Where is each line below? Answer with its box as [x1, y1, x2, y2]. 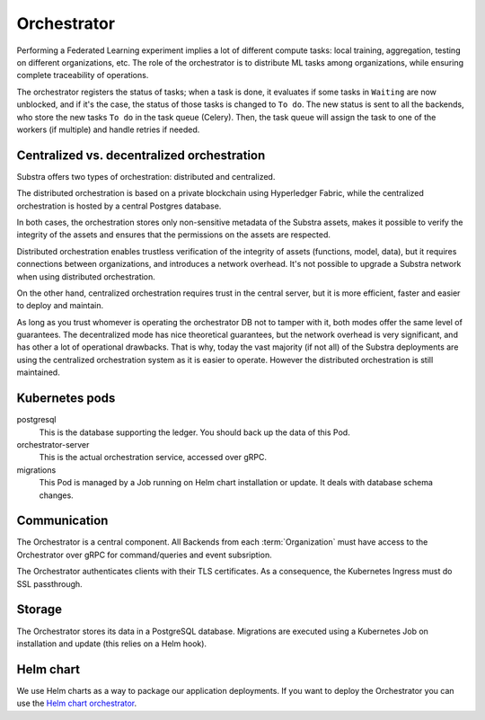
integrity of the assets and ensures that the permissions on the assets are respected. [16, 229, 331, 240]
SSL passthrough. [16, 578, 83, 589]
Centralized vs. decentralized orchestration [16, 147, 266, 163]
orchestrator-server [16, 439, 90, 449]
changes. [39, 490, 74, 501]
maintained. [16, 367, 60, 378]
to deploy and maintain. [16, 300, 104, 311]
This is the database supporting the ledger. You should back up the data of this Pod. [39, 427, 350, 438]
